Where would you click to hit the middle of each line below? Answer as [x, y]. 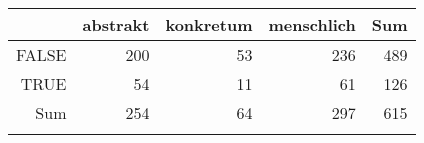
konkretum [209, 24]
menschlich [312, 24]
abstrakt [116, 24]
